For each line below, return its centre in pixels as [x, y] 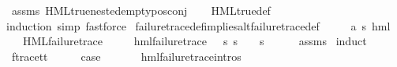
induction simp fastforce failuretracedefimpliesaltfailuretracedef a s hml [198, 25]
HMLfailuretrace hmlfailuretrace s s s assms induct [195, 41]
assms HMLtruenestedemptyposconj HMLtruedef [141, 10]
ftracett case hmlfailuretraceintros [126, 56]
